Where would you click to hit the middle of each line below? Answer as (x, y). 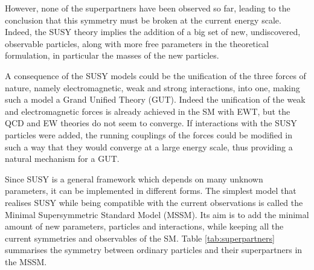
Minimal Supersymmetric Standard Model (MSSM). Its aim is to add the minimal (157, 214)
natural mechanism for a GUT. (62, 159)
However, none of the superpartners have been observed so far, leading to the (148, 8)
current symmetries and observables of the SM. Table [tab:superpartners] (140, 238)
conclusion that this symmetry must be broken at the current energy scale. (143, 20)
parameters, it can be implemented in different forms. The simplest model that (151, 191)
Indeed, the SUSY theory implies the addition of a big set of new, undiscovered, (153, 32)
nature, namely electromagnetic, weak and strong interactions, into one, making (152, 87)
